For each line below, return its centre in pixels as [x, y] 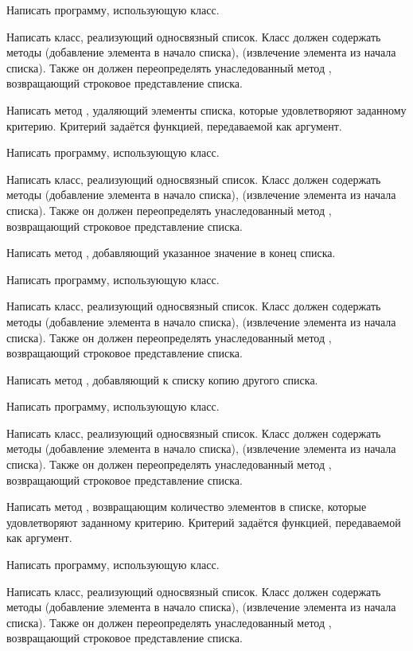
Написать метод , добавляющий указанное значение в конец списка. [171, 253]
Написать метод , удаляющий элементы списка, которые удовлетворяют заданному [206, 109]
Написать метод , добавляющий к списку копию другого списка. [162, 379]
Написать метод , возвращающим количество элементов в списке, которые [187, 507]
